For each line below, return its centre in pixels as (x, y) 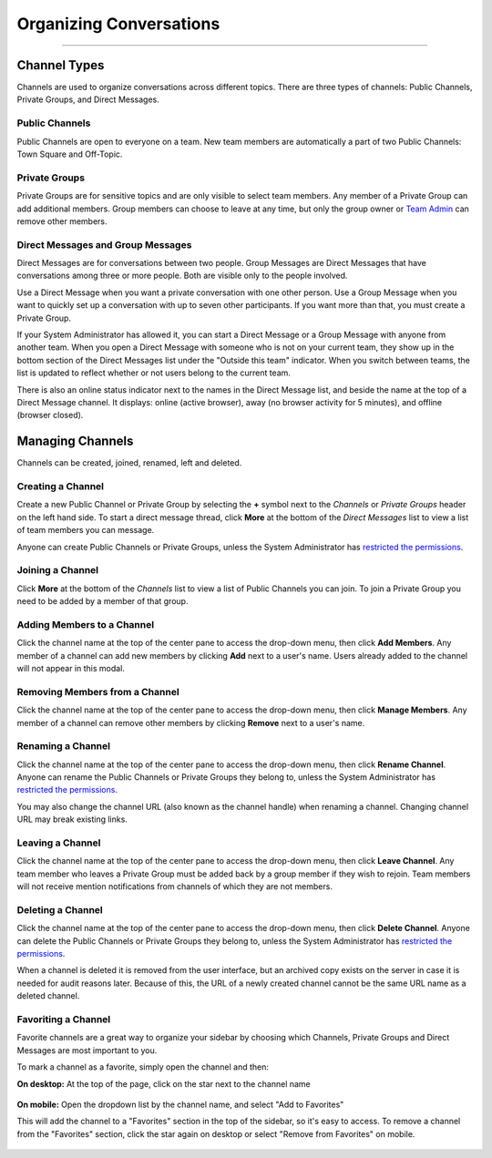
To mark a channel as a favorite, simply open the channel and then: (143, 1067)
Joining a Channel (58, 570)
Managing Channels (75, 441)
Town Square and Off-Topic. (70, 154)
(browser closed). (50, 415)
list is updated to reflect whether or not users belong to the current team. (154, 373)
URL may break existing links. (72, 819)
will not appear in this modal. (71, 669)
